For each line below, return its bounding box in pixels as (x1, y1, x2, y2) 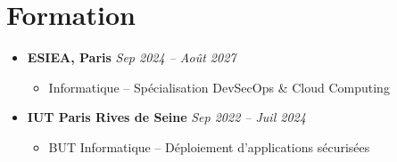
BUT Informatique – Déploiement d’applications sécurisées (48, 137, 370, 156)
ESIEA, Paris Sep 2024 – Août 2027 (27, 48, 236, 67)
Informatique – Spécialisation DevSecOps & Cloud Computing (48, 77, 390, 96)
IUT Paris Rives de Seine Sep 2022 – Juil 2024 (27, 108, 306, 126)
